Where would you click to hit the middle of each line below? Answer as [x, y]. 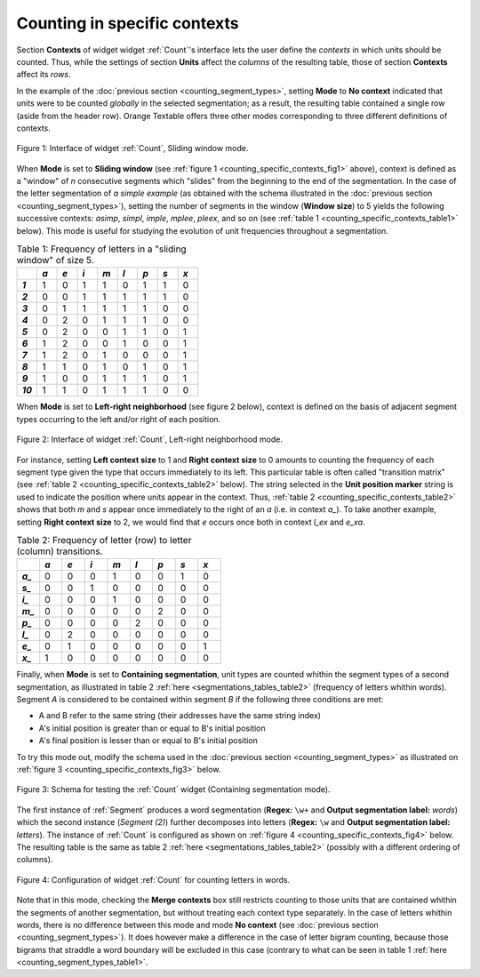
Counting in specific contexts [128, 23]
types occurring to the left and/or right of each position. [119, 419]
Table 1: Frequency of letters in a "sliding [101, 249]
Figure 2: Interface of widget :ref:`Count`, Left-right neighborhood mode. [150, 439]
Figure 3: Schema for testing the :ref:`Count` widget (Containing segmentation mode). [173, 789]
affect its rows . [44, 75]
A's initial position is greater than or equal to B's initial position [152, 728]
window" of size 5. [56, 260]
